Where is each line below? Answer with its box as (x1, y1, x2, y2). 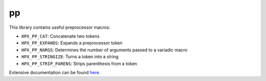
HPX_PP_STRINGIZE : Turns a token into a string (21, 54, 119, 60)
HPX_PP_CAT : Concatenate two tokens (21, 33, 100, 39)
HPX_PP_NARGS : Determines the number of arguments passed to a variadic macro (21, 47, 188, 53)
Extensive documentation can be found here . (9, 69, 100, 75)
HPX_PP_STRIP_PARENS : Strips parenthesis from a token (21, 61, 137, 66)
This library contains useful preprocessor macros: (9, 24, 110, 30)
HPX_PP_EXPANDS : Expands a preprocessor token (21, 40, 123, 46)
